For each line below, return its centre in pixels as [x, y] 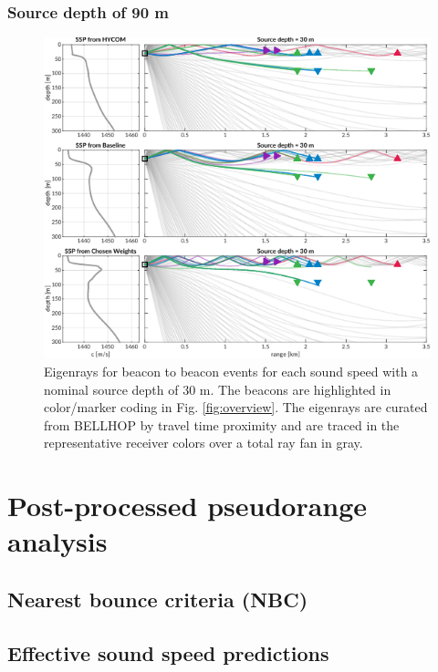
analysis [57, 541]
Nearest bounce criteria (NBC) [158, 599]
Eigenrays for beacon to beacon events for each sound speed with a [231, 371]
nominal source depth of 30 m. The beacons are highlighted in [218, 389]
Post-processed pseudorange [188, 506]
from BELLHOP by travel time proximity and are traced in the [222, 424]
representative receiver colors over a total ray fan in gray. [203, 443]
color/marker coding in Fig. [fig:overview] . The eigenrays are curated [236, 407]
